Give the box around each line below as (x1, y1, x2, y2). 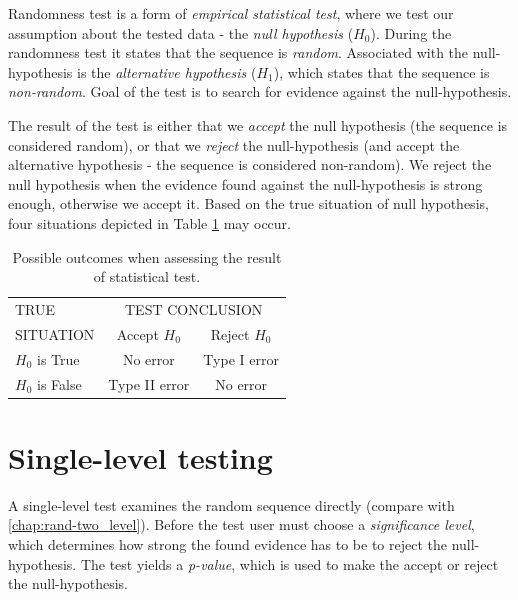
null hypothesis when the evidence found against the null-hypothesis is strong (8, 173, 483, 194)
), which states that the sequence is (273, 61, 490, 82)
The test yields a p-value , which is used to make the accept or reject (80, 553, 499, 574)
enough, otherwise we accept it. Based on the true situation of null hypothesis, (8, 193, 489, 214)
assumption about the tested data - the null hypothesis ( (8, 22, 354, 43)
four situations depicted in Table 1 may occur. (8, 212, 291, 233)
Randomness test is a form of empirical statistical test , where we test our (8, 3, 454, 23)
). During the (370, 22, 452, 43)
